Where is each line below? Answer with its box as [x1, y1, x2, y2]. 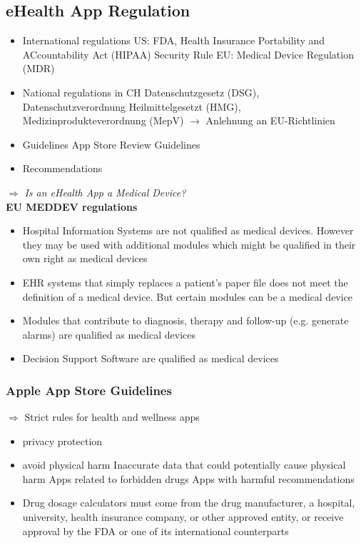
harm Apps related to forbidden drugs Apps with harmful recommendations [22, 471, 355, 486]
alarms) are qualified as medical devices [22, 327, 195, 342]
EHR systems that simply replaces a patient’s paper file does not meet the [22, 274, 348, 289]
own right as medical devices [22, 251, 148, 266]
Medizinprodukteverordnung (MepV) [22, 113, 184, 128]
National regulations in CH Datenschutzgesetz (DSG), [22, 84, 260, 99]
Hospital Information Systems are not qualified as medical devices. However [22, 223, 354, 238]
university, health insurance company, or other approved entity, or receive [22, 509, 344, 524]
